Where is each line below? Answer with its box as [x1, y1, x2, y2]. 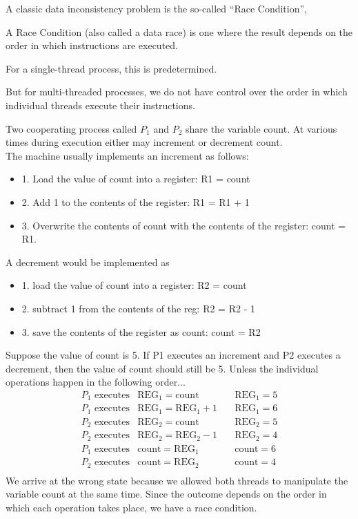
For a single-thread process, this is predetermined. [6, 61, 217, 75]
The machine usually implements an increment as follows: [6, 148, 249, 162]
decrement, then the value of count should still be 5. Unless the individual [6, 361, 319, 375]
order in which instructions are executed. [6, 38, 178, 53]
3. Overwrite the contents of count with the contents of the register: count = [21, 218, 346, 232]
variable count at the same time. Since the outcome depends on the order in [6, 487, 327, 501]
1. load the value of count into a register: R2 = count [21, 278, 247, 292]
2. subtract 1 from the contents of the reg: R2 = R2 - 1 [21, 301, 255, 315]
